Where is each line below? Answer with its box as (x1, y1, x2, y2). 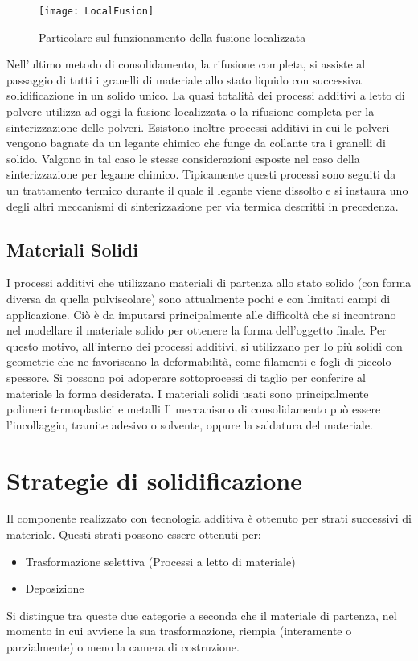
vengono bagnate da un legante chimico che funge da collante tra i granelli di (6, 134, 386, 151)
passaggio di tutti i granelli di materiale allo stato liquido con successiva (6, 71, 362, 88)
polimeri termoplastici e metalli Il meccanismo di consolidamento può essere (6, 400, 381, 417)
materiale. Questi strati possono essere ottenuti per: (6, 526, 261, 543)
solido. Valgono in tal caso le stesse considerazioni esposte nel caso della (6, 150, 360, 166)
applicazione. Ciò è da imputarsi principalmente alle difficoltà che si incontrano (6, 306, 396, 322)
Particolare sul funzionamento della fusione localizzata (39, 28, 306, 45)
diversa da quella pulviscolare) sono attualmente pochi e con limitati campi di (6, 289, 391, 306)
